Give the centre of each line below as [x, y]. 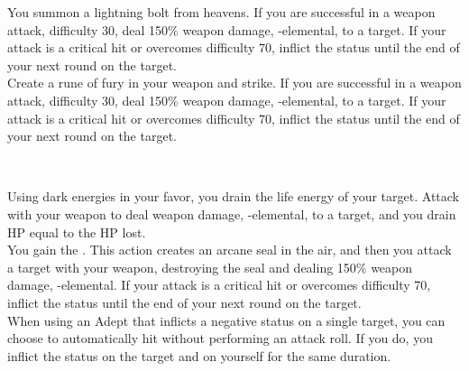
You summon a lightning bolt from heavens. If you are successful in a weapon [221, 12]
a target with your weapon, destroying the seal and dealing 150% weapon [210, 267]
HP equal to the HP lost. [77, 232]
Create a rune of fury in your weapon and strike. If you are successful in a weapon [234, 83]
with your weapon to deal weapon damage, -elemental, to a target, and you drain [232, 213]
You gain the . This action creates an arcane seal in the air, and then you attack [230, 250]
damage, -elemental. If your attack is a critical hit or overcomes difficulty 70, [219, 285]
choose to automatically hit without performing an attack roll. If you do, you [220, 338]
